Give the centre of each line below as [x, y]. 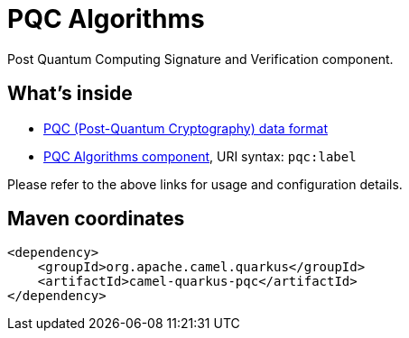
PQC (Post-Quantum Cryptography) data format [186, 128]
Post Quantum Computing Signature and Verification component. [200, 59]
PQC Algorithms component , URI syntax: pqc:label [200, 156]
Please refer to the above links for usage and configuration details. [205, 184]
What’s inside [70, 94]
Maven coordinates [96, 219]
